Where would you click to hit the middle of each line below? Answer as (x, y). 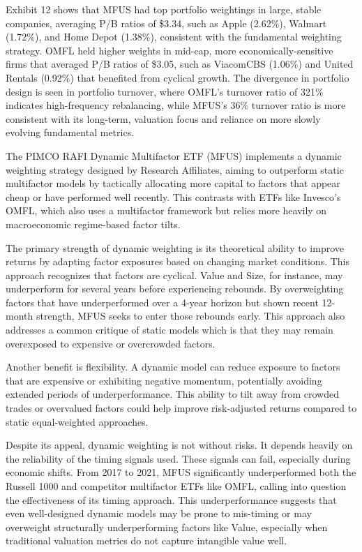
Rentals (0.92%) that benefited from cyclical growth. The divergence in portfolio (178, 77)
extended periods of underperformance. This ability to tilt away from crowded (172, 394)
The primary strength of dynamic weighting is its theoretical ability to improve (175, 247)
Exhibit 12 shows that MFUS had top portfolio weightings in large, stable (164, 9)
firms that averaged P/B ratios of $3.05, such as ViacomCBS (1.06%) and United (180, 64)
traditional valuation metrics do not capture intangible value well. (146, 540)
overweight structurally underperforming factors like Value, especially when (167, 527)
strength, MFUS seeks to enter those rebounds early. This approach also (190, 316)
